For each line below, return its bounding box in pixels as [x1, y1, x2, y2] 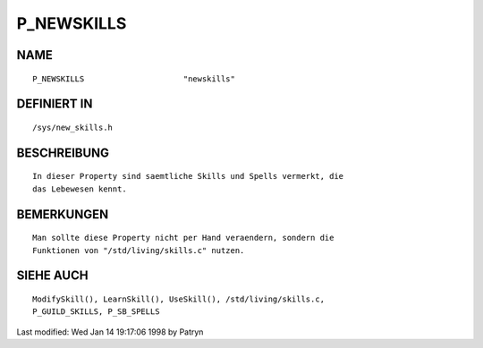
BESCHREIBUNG [16, 145, 110, 160]
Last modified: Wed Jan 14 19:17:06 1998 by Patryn [16, 327, 204, 337]
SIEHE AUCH [16, 268, 89, 284]
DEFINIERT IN [16, 97, 93, 112]
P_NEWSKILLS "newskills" [32, 73, 236, 84]
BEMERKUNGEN [16, 207, 109, 222]
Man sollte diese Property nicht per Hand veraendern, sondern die [32, 233, 335, 243]
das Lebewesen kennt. [32, 183, 127, 194]
